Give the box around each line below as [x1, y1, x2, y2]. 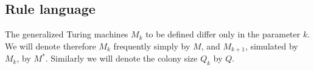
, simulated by [245, 39, 298, 52]
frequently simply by [113, 39, 190, 52]
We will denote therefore [5, 39, 96, 52]
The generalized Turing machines [5, 28, 128, 40]
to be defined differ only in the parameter [145, 28, 301, 40]
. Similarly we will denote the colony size [45, 52, 198, 65]
